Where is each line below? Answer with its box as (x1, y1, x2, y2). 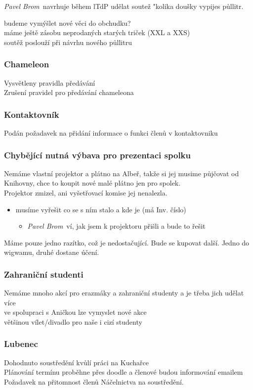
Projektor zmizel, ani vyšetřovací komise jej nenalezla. (4, 188, 168, 197)
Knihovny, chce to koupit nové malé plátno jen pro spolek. (4, 178, 181, 188)
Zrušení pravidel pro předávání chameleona (4, 87, 134, 97)
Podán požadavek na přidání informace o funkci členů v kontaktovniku (4, 128, 218, 138)
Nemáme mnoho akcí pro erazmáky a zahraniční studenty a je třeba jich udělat (4, 288, 244, 298)
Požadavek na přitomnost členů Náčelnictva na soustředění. (4, 376, 184, 387)
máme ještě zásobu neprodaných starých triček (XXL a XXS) (4, 27, 190, 38)
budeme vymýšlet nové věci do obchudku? (4, 17, 131, 28)
